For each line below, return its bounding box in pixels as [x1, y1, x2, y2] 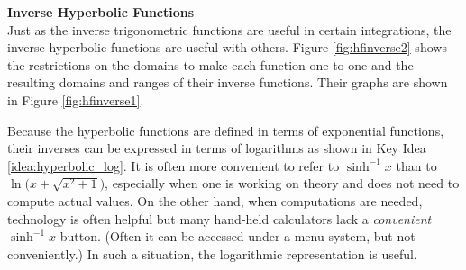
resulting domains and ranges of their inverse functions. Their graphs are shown [7, 73, 448, 92]
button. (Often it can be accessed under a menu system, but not [59, 227, 416, 246]
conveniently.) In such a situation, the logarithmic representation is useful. [7, 244, 417, 263]
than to [396, 156, 437, 175]
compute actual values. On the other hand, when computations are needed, [7, 191, 423, 210]
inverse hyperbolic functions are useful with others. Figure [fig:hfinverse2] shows [7, 38, 447, 57]
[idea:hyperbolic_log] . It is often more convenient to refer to [7, 156, 340, 175]
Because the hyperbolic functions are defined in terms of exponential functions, [7, 121, 444, 139]
